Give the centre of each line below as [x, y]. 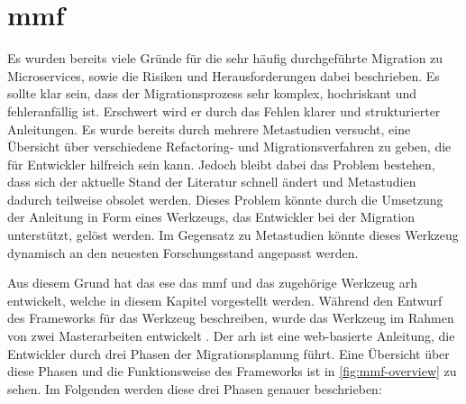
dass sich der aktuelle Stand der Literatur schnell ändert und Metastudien [212, 182]
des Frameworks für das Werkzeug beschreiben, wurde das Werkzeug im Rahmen [231, 318]
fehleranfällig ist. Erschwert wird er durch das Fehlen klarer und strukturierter [224, 110]
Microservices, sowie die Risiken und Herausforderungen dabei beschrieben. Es [224, 75]
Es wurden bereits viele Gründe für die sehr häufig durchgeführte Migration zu [225, 58]
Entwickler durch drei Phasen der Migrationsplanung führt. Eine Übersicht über [228, 353]
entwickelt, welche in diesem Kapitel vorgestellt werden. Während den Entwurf [225, 300]
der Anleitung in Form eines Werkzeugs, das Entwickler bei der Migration [211, 217]
